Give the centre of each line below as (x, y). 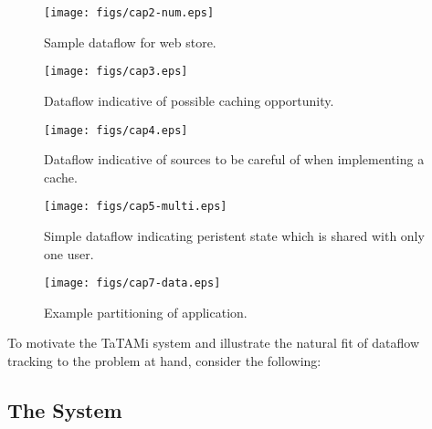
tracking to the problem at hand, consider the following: (164, 361)
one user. (69, 253)
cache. (61, 177)
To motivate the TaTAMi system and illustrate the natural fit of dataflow (214, 343)
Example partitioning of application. (146, 312)
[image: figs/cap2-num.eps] (129, 13)
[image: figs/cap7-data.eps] (132, 283)
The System (65, 410)
